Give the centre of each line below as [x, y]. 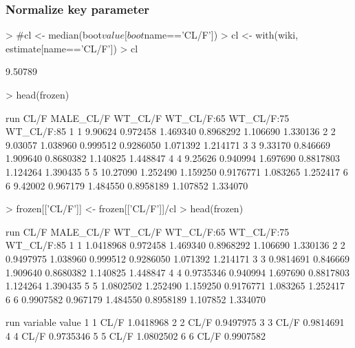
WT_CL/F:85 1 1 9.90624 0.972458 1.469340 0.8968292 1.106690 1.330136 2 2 [171, 131]
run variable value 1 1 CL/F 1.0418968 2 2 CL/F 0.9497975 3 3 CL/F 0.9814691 [175, 322]
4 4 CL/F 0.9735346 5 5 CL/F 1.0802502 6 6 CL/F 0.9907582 [136, 335]
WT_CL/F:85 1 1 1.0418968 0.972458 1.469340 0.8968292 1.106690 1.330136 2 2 [175, 245]
